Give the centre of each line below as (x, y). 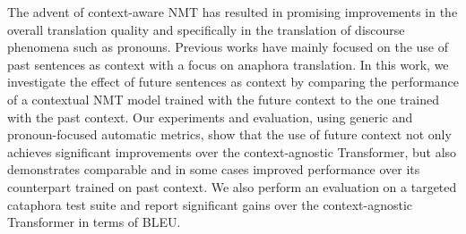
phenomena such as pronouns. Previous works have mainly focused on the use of (228, 47)
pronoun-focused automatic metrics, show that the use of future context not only (229, 134)
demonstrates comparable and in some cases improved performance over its (214, 169)
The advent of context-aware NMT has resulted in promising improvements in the (233, 12)
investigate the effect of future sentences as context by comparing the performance (233, 82)
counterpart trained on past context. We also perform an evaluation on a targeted (232, 186)
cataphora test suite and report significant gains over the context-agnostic (210, 204)
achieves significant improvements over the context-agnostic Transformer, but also (232, 151)
